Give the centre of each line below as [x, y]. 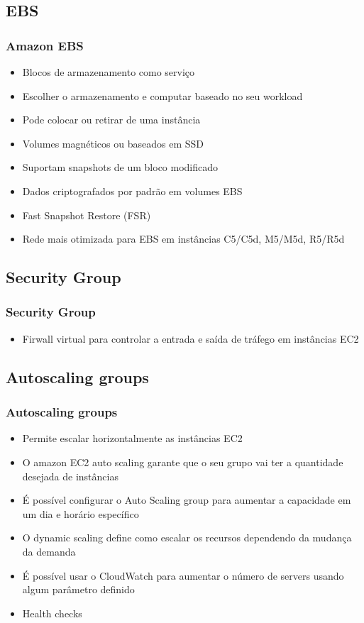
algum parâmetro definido [78, 589]
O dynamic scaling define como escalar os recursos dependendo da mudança [187, 537]
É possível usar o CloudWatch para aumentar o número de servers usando [183, 575]
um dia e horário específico [81, 513]
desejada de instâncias [70, 476]
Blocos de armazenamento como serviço [109, 72]
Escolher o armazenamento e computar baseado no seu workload [162, 95]
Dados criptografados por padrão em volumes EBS [132, 191]
